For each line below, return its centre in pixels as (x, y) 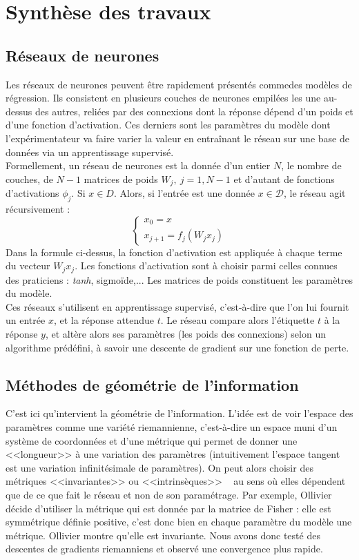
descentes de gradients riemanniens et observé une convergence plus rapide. (164, 549)
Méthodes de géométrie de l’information (152, 384)
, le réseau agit (314, 193)
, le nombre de (311, 165)
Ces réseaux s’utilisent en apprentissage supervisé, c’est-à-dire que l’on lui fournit (177, 306)
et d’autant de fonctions (284, 178)
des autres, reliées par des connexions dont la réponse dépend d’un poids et (194, 111)
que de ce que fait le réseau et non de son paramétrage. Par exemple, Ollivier (169, 494)
